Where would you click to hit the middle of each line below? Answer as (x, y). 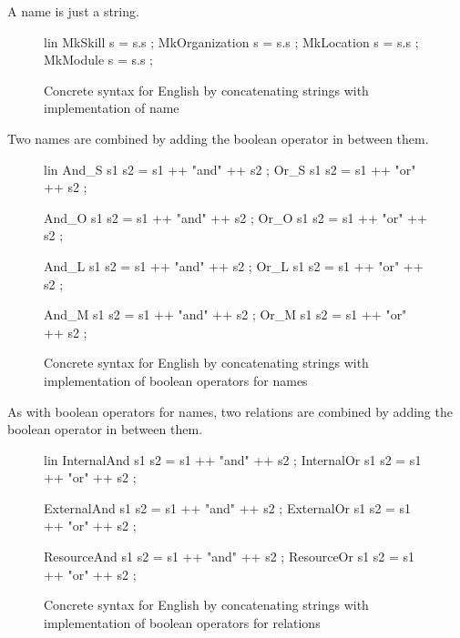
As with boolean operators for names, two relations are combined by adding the (230, 411)
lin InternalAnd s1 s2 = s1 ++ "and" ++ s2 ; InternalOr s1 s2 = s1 (233, 459)
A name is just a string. (73, 11)
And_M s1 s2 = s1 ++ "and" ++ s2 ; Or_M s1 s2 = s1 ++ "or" (225, 314)
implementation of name (112, 108)
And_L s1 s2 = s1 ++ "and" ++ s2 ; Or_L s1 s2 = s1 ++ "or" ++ (234, 265)
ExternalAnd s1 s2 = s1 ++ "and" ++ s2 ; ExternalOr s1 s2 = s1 (228, 507)
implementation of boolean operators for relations (182, 622)
